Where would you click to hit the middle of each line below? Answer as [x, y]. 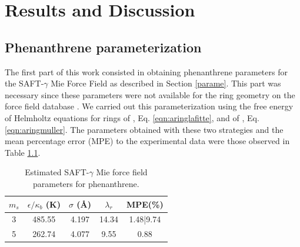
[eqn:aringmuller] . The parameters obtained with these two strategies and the [144, 129]
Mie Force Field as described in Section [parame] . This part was [166, 83]
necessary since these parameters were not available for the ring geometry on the [150, 94]
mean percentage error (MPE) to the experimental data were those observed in [147, 141]
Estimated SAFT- [57, 172]
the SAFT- [24, 83]
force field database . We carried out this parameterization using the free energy [149, 106]
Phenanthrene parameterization [103, 47]
